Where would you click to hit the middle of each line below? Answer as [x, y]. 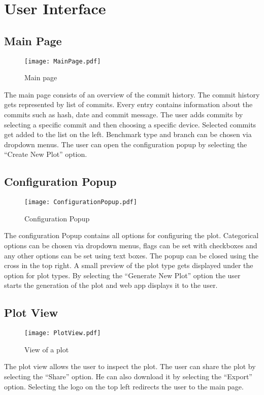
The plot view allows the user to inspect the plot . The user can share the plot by [130, 366]
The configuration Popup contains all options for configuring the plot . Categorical [131, 235]
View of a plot [47, 349]
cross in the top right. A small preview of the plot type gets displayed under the [129, 265]
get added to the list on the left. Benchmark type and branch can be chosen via [128, 134]
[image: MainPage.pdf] [63, 61]
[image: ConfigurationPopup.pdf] [81, 202]
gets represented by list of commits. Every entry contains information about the [128, 104]
